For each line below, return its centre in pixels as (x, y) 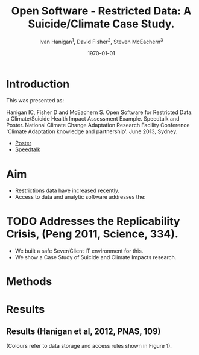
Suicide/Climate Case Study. (101, 24)
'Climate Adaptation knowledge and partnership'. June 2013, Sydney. (92, 131)
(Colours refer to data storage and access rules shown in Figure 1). (89, 346)
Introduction (38, 84)
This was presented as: (35, 101)
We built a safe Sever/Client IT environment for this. (79, 251)
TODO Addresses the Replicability (93, 221)
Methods (29, 282)
